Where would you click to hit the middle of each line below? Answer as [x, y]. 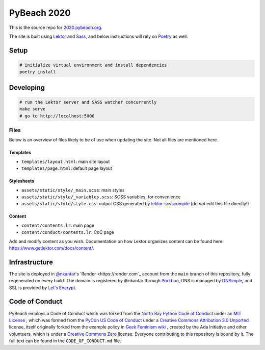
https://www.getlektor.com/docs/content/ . [52, 248]
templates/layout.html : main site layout [66, 162]
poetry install [38, 72]
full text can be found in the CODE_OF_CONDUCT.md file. [65, 341]
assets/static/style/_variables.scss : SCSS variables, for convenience [101, 197]
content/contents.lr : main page [58, 225]
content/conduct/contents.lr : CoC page [68, 232]
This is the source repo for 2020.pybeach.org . [56, 27]
